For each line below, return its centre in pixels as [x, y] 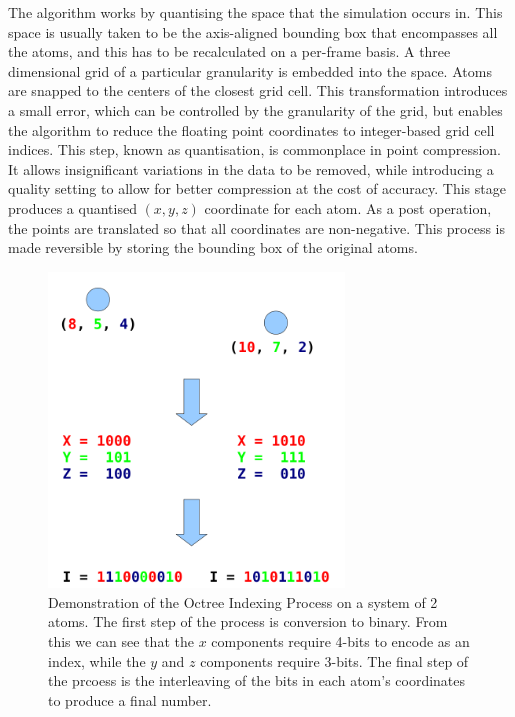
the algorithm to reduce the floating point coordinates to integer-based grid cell [251, 129]
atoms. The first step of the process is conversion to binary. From [248, 621]
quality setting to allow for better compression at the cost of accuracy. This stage [257, 188]
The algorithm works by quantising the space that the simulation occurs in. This [255, 12]
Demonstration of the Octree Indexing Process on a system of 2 [243, 601]
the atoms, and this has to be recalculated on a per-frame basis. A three [229, 51]
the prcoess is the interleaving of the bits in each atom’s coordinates [257, 680]
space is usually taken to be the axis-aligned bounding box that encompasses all [253, 31]
